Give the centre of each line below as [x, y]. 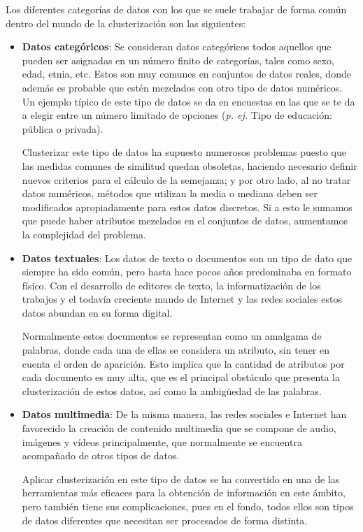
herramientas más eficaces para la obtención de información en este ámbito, [184, 493]
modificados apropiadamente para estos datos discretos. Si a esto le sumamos [187, 207]
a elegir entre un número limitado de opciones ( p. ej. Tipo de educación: [177, 115]
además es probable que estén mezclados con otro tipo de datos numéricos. [182, 87]
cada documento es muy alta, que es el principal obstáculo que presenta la [181, 377]
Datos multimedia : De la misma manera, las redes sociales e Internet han [184, 414]
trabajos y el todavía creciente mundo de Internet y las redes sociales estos [182, 299]
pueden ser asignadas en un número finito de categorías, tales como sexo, [178, 60]
